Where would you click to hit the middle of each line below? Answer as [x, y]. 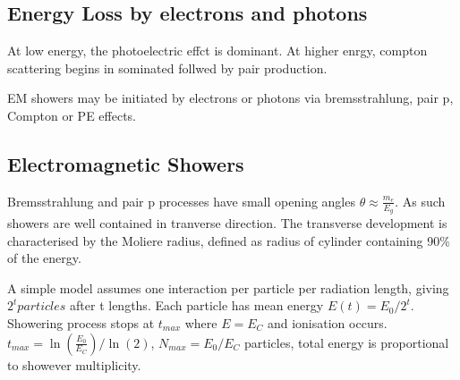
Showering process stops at [81, 322]
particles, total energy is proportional [347, 342]
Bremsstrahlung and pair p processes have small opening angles [181, 201]
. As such [420, 201]
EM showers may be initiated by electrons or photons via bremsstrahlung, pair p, [230, 98]
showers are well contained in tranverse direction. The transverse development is [227, 223]
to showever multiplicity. [74, 364]
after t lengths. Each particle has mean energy [197, 305]
